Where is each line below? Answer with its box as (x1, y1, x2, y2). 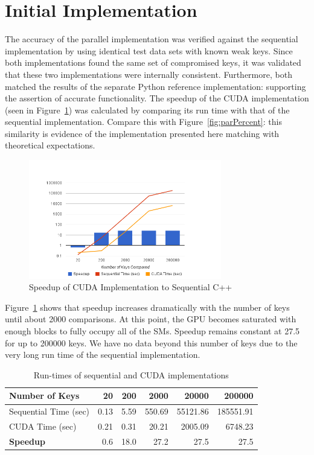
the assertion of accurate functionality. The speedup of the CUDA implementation (5, 92, 309, 104)
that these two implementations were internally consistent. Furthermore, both (5, 68, 292, 80)
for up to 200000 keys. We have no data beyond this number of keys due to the (5, 336, 298, 349)
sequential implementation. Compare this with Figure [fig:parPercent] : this (5, 115, 282, 128)
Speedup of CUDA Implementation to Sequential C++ (29, 281, 232, 293)
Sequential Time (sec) (9, 405, 90, 418)
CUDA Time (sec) (9, 420, 77, 433)
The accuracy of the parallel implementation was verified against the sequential (5, 33, 298, 45)
